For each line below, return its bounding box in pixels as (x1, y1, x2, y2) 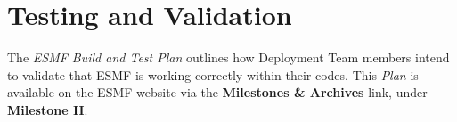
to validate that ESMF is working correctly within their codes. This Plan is (7, 65, 419, 84)
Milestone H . (7, 100, 88, 118)
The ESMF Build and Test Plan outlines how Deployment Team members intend (7, 48, 450, 67)
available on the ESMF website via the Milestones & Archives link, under (7, 83, 428, 102)
